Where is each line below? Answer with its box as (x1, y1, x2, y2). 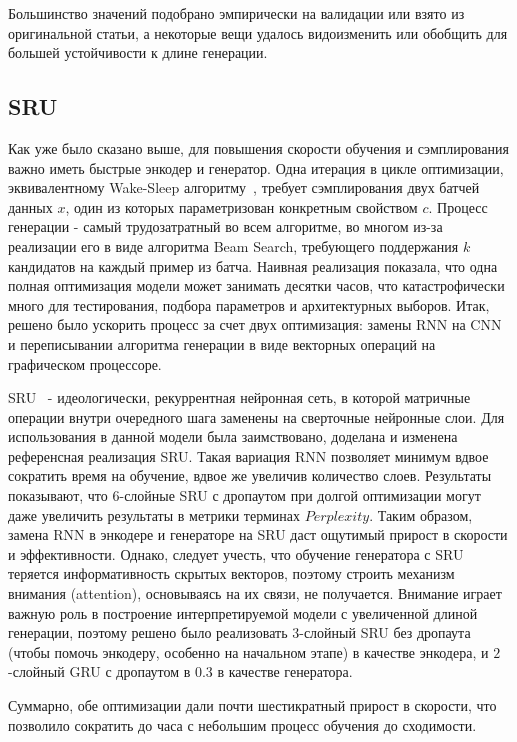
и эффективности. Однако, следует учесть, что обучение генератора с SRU (8, 543, 464, 564)
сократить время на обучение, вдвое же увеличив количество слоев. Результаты (8, 465, 492, 486)
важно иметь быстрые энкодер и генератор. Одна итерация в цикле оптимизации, (8, 157, 504, 178)
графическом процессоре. (8, 353, 162, 374)
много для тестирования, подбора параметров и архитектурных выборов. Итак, (8, 294, 490, 315)
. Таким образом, (369, 504, 473, 525)
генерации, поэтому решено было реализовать (8, 622, 288, 643)
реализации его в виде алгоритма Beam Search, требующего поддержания (8, 235, 459, 256)
